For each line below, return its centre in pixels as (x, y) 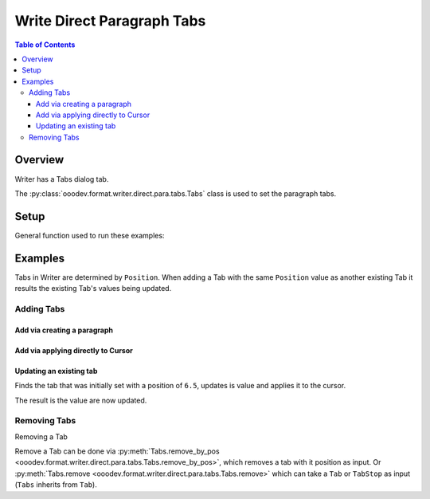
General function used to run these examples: (90, 235)
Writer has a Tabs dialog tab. (62, 179)
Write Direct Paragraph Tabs (110, 21)
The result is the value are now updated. (81, 400)
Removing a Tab (41, 436)
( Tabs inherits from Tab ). (56, 485)
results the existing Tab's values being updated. (93, 289)
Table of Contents (45, 45)
